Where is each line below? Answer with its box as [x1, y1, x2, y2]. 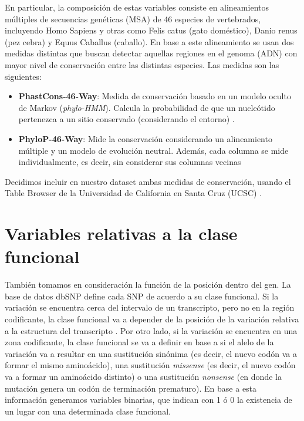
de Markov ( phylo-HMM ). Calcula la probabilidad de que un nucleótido [18, 101, 275, 113]
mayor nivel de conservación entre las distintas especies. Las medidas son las [5, 58, 279, 70]
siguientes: [5, 70, 42, 82]
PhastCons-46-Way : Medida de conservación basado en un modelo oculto [18, 90, 291, 102]
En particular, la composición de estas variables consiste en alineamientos [5, 1, 269, 13]
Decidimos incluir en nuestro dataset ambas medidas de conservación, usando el [5, 175, 291, 187]
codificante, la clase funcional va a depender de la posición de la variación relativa [5, 313, 299, 325]
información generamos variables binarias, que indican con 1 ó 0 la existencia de [5, 393, 292, 406]
